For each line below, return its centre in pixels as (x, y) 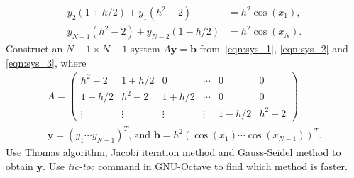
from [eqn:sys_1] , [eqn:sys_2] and (274, 49)
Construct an (34, 49)
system (145, 49)
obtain (20, 166)
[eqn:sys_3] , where (46, 62)
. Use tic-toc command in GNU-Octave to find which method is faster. (195, 166)
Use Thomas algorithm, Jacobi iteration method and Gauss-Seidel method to (173, 152)
